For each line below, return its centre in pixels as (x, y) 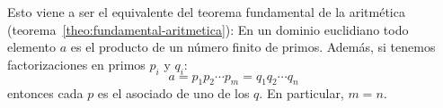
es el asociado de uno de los (173, 93)
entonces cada (45, 93)
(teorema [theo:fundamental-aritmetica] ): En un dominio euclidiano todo (208, 29)
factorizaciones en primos (76, 64)
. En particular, (301, 93)
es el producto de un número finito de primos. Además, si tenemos (253, 47)
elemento (32, 47)
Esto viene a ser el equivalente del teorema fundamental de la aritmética (206, 12)
